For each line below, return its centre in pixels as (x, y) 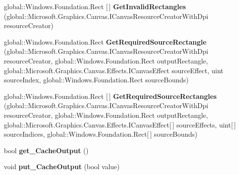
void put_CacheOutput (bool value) (62, 167)
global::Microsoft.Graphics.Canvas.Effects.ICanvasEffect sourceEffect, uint (114, 70)
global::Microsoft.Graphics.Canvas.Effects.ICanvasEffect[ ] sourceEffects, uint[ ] (120, 124)
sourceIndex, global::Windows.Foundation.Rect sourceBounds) (96, 80)
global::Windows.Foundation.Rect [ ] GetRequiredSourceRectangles (110, 96)
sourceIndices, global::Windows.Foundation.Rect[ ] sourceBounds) (101, 134)
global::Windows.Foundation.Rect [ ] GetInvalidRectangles (95, 6)
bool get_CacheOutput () (46, 150)
